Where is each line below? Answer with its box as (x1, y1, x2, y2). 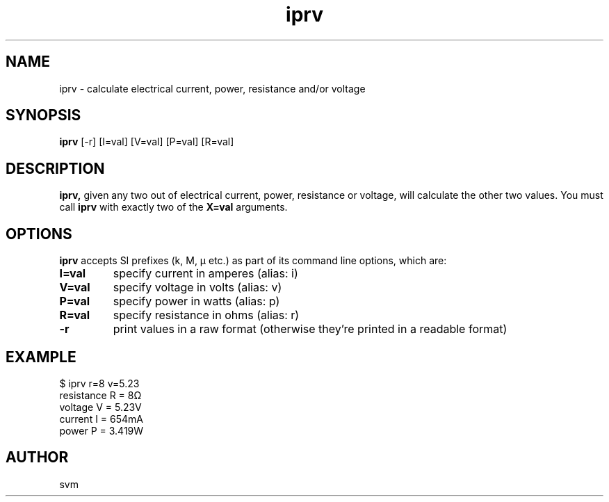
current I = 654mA (59, 412, 143, 425)
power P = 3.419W (59, 424, 144, 437)
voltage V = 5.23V (59, 400, 142, 413)
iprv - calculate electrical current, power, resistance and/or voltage (59, 82, 366, 95)
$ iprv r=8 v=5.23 (59, 377, 140, 389)
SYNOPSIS (6, 106, 81, 124)
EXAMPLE (6, 348, 76, 366)
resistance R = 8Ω (59, 389, 142, 401)
